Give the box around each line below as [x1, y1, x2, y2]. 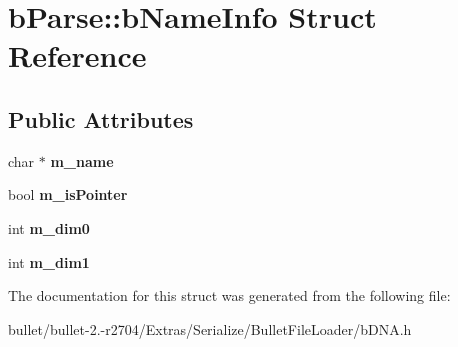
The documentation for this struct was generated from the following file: [8, 285, 451, 306]
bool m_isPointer [8, 184, 128, 205]
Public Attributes [8, 103, 194, 134]
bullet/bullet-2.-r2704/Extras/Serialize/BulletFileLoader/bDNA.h [8, 318, 412, 339]
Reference [8, 35, 147, 76]
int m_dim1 [8, 251, 90, 272]
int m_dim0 [8, 217, 90, 238]
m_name [50, 150, 114, 171]
